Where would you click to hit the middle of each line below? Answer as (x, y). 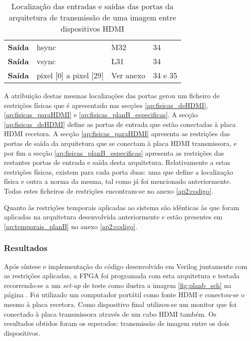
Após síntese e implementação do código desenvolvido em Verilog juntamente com (126, 266)
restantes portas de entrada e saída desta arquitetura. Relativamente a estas (117, 162)
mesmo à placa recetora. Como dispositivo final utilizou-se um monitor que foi (120, 304)
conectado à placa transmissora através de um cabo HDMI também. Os (110, 314)
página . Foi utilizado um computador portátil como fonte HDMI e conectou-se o (124, 295)
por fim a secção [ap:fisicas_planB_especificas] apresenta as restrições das (114, 153)
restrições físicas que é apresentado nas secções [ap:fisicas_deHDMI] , (106, 105)
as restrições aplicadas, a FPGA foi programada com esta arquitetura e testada (122, 276)
